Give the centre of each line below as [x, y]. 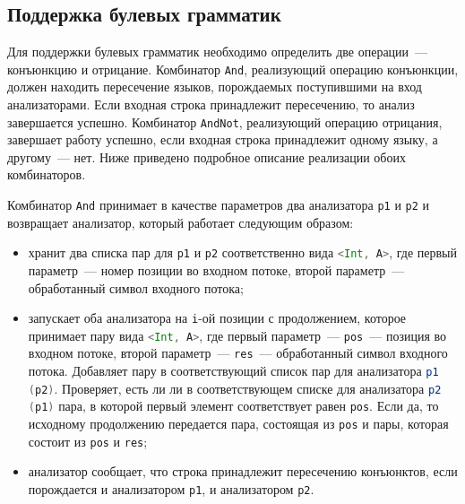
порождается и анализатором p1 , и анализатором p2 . [171, 489]
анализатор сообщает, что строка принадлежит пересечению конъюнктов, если [243, 471]
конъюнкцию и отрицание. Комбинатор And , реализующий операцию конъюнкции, [233, 69]
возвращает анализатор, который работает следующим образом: [181, 222]
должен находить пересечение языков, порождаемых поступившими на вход [215, 87]
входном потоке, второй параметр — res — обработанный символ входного [238, 353]
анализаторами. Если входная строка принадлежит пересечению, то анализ [211, 104]
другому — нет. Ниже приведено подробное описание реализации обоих [207, 156]
